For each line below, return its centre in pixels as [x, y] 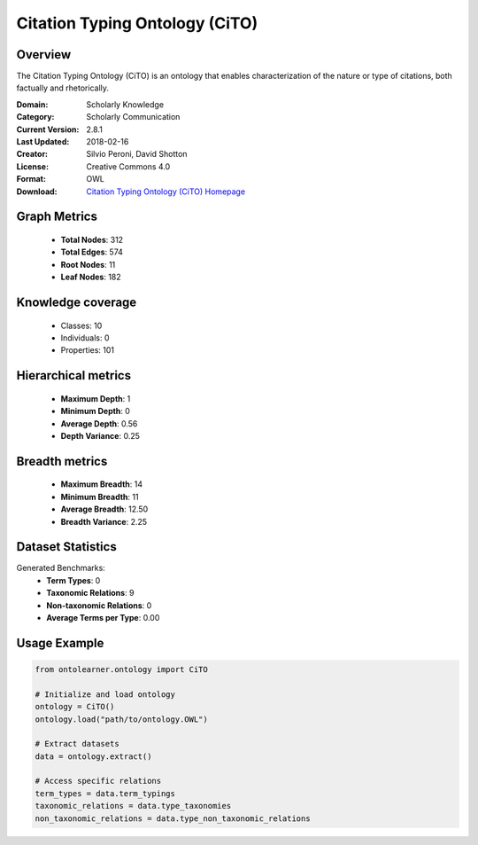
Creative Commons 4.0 [128, 166]
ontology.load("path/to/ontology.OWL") [121, 719]
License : [32, 166]
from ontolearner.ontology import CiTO [121, 669]
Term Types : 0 [73, 580]
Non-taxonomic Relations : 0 [99, 605]
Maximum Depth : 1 [96, 398]
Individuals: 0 [85, 338]
